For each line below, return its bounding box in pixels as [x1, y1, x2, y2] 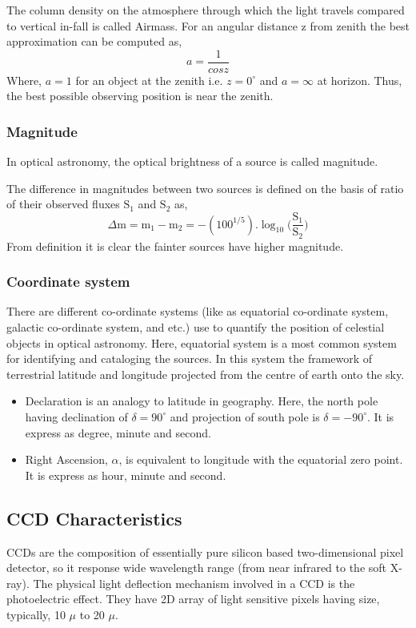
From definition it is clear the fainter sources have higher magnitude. [6, 237, 344, 254]
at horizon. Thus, [317, 71, 402, 88]
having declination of [25, 408, 128, 425]
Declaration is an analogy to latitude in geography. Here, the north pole [25, 392, 378, 409]
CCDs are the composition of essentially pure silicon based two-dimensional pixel [6, 543, 404, 560]
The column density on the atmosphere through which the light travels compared [6, 2, 405, 18]
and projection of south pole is [170, 408, 320, 425]
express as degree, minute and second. [25, 424, 211, 441]
